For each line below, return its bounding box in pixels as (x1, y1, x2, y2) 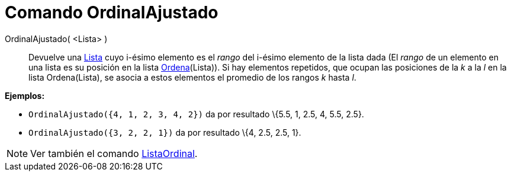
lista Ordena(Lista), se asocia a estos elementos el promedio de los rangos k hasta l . (28, 72, 356, 82)
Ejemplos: (5, 90, 45, 101)
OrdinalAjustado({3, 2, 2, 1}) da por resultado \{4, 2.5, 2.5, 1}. (28, 127, 301, 137)
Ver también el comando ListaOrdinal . (30, 147, 198, 159)
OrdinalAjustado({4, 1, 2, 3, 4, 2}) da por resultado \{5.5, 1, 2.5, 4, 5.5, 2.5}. (28, 108, 364, 119)
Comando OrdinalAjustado (5, 2, 218, 23)
